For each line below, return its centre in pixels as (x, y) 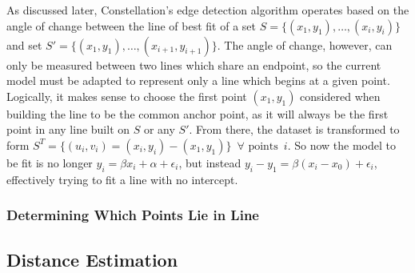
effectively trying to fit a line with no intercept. (122, 179)
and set (24, 44)
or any (159, 129)
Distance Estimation (92, 259)
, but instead (210, 162)
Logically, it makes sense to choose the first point (127, 96)
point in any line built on (68, 129)
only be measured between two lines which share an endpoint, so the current (194, 64)
